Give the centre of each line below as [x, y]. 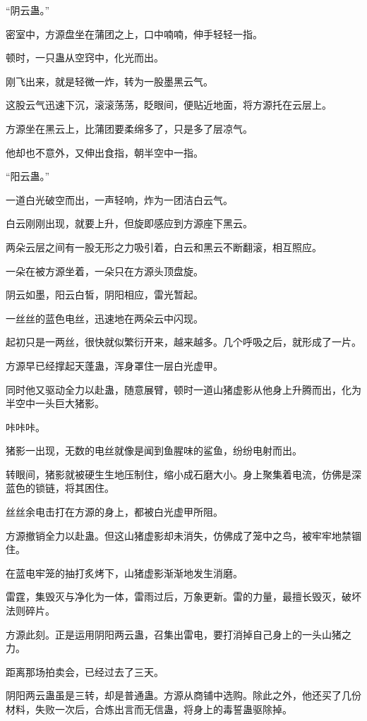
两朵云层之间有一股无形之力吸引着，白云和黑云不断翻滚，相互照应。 [164, 247]
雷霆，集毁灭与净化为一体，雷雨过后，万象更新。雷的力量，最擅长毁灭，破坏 [183, 596]
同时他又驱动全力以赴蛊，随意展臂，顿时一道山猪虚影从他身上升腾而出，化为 [183, 389]
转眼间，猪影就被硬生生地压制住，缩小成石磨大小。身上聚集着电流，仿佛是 [179, 474]
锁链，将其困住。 [74, 488]
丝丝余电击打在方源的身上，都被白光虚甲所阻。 [114, 512]
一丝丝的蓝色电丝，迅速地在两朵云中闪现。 [104, 318]
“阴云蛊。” [28, 10]
